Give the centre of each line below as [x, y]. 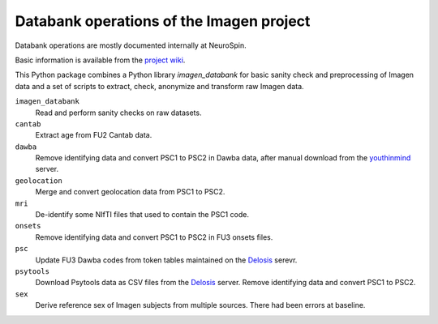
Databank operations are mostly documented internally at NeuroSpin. [131, 45]
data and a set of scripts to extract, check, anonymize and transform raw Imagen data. [159, 86]
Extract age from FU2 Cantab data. [94, 135]
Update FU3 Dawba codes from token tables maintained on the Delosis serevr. [166, 260]
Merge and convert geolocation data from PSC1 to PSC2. [130, 192]
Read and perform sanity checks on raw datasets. [118, 113]
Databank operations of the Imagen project [163, 21]
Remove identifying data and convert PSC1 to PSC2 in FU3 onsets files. [154, 237]
